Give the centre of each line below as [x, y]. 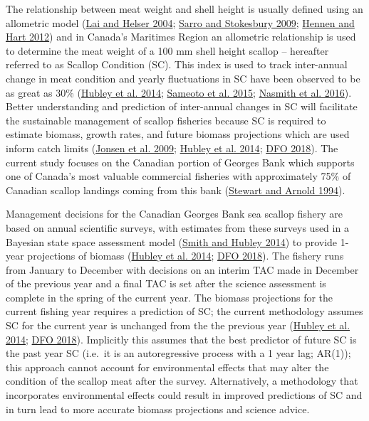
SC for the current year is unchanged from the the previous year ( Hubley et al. [178, 325]
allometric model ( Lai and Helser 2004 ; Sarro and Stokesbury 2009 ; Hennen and [180, 22]
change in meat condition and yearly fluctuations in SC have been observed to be [183, 78]
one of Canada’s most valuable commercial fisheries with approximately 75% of [178, 176]
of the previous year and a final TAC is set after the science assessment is [166, 283]
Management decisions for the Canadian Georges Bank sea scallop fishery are [174, 214]
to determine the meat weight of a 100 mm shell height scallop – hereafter [167, 50]
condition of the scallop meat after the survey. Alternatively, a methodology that [182, 381]
